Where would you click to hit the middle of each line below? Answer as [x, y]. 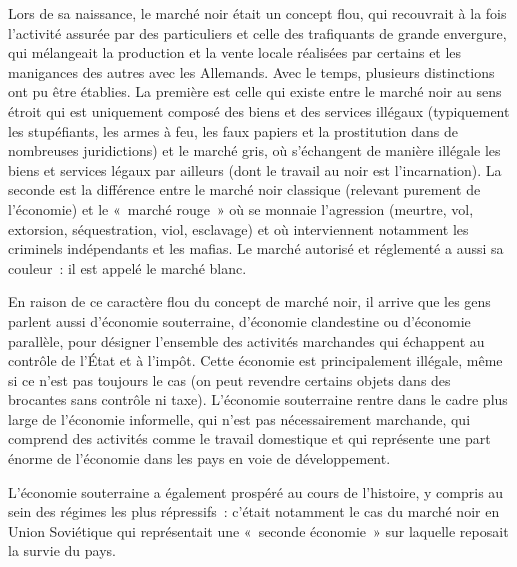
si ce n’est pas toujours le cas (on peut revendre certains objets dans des [229, 379]
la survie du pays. [62, 550]
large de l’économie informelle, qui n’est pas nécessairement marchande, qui [239, 418]
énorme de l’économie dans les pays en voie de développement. [199, 458]
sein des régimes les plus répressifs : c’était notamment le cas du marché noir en [254, 511]
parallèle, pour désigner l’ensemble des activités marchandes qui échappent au [246, 340]
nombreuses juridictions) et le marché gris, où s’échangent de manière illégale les [254, 150]
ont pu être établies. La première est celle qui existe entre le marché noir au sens [255, 91]
